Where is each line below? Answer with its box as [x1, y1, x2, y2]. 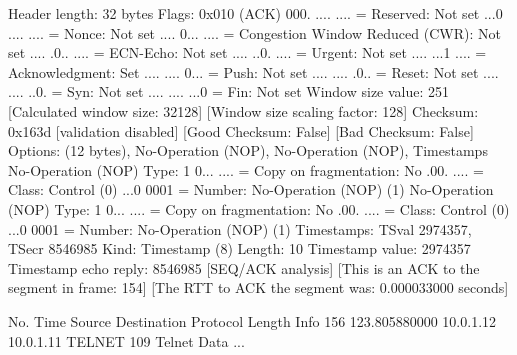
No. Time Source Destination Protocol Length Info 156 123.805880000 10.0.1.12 [8, 310, 497, 331]
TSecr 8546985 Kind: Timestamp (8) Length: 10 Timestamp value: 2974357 [8, 238, 471, 259]
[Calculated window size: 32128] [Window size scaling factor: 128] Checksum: [8, 100, 479, 121]
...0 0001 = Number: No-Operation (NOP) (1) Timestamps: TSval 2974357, [8, 218, 472, 239]
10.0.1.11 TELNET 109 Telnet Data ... [8, 330, 245, 351]
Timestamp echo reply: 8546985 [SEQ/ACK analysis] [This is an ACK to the [8, 257, 480, 278]
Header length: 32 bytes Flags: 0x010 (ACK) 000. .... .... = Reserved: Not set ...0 [8, 3, 503, 23]
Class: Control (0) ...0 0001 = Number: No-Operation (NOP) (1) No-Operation [8, 179, 494, 200]
